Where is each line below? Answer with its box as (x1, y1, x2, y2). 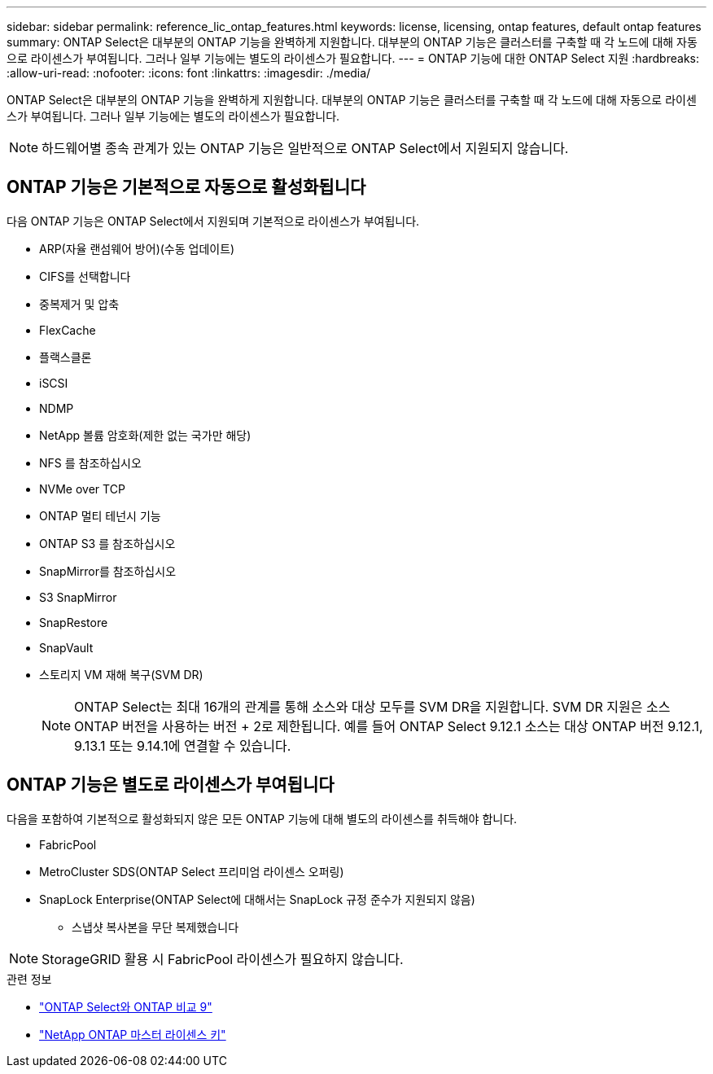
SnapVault (39, 640, 94, 655)
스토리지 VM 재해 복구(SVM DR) (39, 667, 203, 682)
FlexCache (39, 322, 96, 337)
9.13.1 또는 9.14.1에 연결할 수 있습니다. (74, 737, 291, 754)
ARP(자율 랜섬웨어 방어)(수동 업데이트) (39, 241, 235, 256)
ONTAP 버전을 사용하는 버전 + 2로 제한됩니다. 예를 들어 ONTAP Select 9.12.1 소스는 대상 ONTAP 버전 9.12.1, (74, 717, 703, 734)
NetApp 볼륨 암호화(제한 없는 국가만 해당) (39, 427, 252, 442)
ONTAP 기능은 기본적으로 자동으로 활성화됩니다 (7, 177, 366, 198)
